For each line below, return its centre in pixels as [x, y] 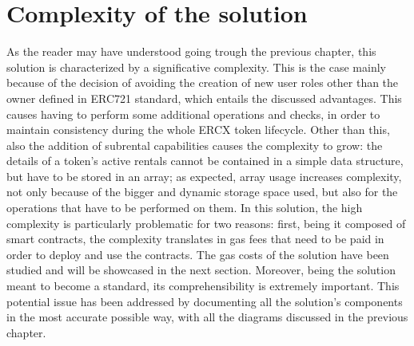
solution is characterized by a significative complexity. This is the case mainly [196, 67]
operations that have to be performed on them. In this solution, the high [185, 208]
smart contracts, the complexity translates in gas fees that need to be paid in [195, 239]
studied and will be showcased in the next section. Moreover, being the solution [201, 270]
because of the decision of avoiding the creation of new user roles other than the [203, 83]
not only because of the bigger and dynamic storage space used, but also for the [202, 192]
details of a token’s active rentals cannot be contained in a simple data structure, [205, 161]
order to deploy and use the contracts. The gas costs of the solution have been [198, 254]
